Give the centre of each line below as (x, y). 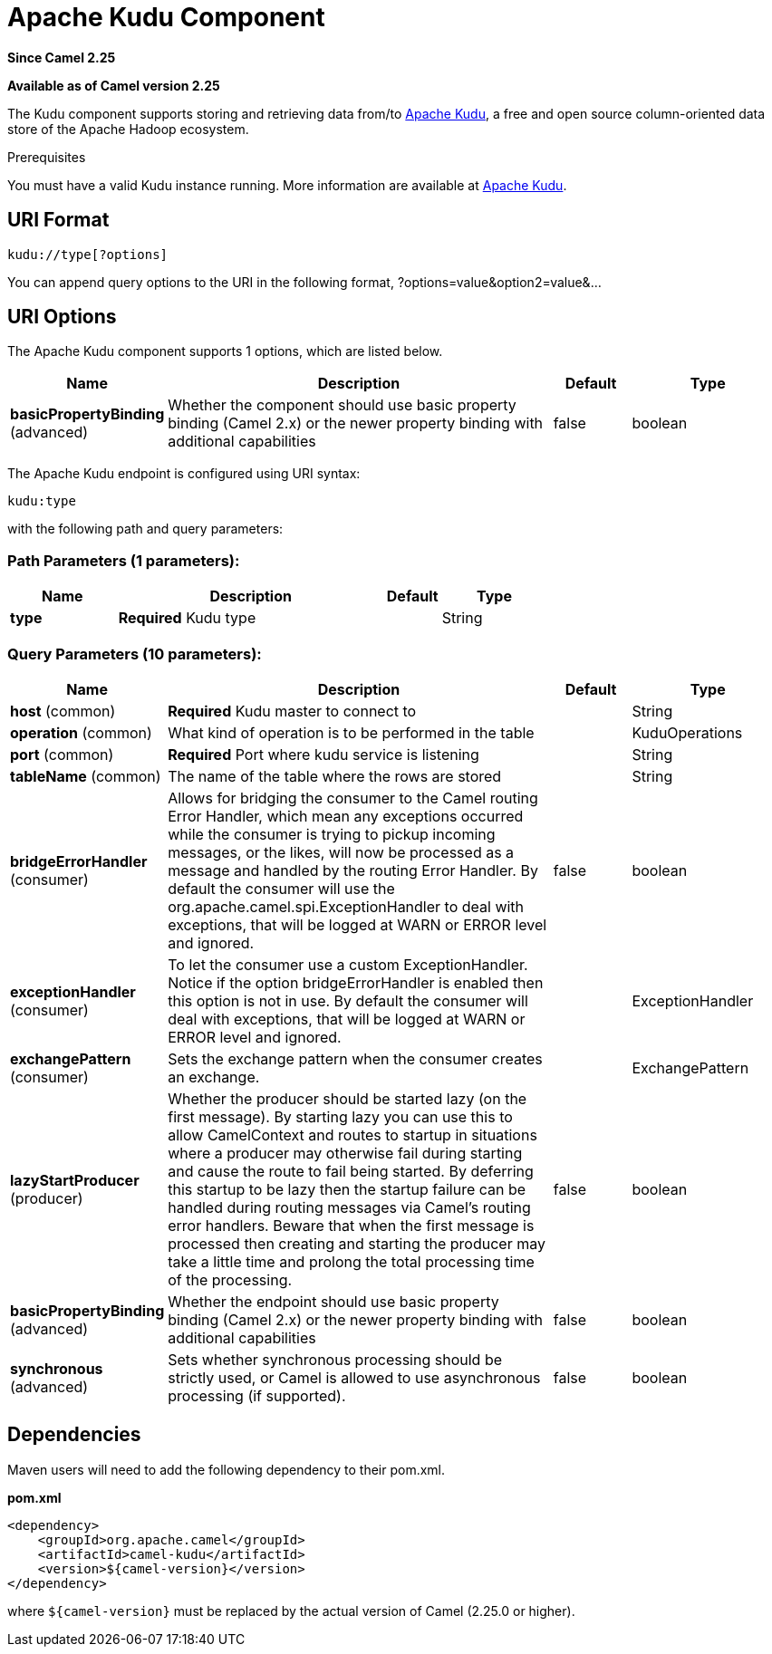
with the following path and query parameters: (145, 529)
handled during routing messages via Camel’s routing (349, 1207)
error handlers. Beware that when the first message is (351, 1225)
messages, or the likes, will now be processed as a (341, 852)
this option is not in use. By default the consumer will (348, 1000)
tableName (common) (86, 776)
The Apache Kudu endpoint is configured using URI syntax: (184, 474)
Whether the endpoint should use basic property (333, 1301)
